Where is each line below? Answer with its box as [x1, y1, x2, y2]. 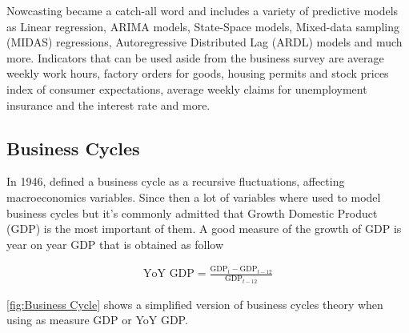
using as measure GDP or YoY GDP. [6, 311, 188, 328]
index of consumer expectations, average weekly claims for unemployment [6, 80, 367, 97]
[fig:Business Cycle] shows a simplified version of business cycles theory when [6, 295, 383, 312]
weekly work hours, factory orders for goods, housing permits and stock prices [6, 65, 389, 82]
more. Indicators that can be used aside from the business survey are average [6, 49, 384, 66]
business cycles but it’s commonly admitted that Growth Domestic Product [6, 204, 378, 221]
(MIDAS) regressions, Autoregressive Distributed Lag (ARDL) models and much [6, 34, 403, 50]
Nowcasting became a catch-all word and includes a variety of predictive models [6, 2, 399, 18]
